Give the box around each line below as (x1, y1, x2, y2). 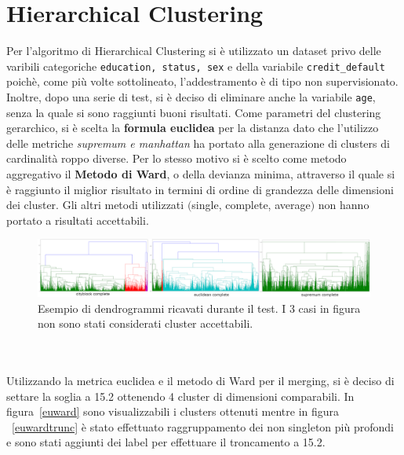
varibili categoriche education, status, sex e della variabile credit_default (6, 57, 386, 74)
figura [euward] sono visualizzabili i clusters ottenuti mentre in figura (6, 403, 340, 420)
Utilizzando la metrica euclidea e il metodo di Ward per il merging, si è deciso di (6, 372, 395, 389)
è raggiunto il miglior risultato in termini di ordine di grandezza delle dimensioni (6, 181, 394, 197)
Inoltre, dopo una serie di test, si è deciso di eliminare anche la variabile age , (6, 88, 376, 105)
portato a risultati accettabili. (6, 211, 149, 228)
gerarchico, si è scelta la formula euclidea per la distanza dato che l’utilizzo (6, 119, 379, 136)
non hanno (318, 196, 369, 213)
